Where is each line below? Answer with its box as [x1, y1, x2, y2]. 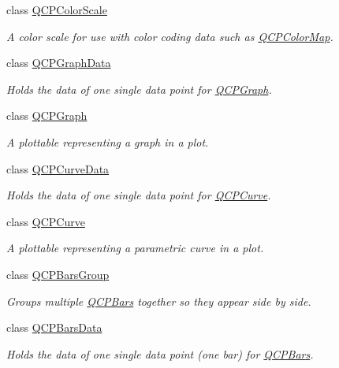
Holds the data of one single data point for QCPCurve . [6, 187, 271, 203]
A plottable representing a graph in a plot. [6, 133, 209, 150]
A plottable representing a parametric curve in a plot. [6, 240, 264, 256]
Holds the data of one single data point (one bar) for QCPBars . [6, 345, 314, 362]
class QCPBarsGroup [6, 266, 110, 282]
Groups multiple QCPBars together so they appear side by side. [6, 292, 311, 309]
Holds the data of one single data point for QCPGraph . [6, 80, 272, 97]
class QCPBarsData [6, 319, 102, 336]
